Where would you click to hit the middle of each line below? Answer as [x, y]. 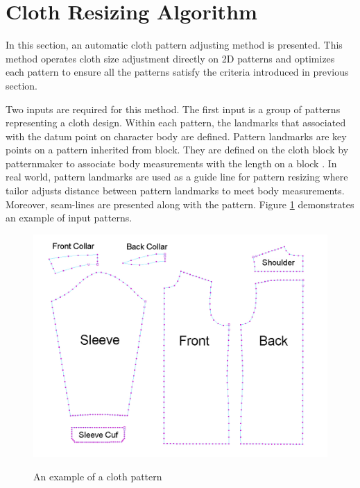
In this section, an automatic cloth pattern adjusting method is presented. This [174, 45]
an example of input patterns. [69, 218]
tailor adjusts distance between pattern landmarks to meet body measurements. [175, 191]
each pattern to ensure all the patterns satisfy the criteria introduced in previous [177, 72]
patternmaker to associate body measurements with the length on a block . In [171, 163]
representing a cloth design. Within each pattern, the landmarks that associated [176, 123]
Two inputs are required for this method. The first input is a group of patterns [173, 109]
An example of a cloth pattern [98, 476]
